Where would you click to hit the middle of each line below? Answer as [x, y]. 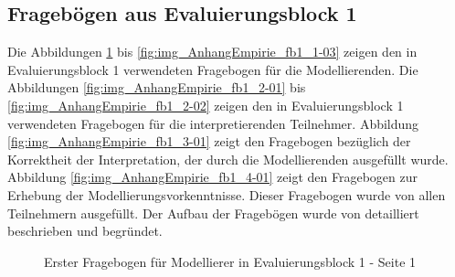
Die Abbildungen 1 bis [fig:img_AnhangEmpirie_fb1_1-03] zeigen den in [212, 52]
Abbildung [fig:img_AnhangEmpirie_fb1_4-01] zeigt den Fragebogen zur [213, 177]
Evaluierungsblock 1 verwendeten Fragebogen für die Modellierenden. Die [213, 69]
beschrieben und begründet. [85, 231]
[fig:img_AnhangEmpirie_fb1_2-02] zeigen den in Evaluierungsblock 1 [206, 105]
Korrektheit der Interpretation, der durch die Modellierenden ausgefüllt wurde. [228, 159]
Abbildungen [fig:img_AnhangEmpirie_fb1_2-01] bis [157, 87]
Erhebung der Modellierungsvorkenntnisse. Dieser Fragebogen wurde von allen [227, 194]
